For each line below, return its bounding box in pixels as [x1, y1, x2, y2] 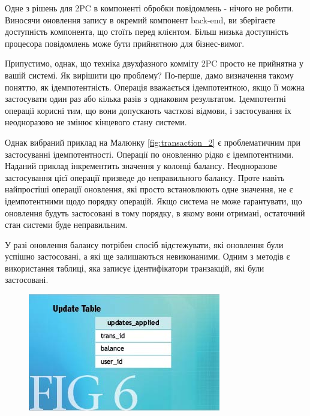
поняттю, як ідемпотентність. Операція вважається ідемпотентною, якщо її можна [5, 80, 305, 93]
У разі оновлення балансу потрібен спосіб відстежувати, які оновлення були [5, 238, 284, 251]
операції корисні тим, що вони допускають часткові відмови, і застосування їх [5, 104, 291, 116]
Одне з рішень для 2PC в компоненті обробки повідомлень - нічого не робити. [5, 2, 294, 14]
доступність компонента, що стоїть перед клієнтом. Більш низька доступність [5, 25, 289, 38]
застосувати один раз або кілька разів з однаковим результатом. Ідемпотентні [5, 92, 286, 105]
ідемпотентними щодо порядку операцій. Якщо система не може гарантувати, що [5, 194, 302, 207]
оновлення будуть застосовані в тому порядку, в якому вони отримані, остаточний [5, 206, 305, 219]
